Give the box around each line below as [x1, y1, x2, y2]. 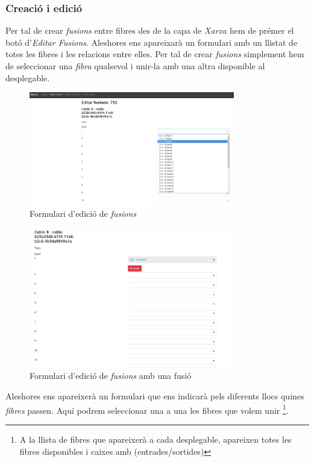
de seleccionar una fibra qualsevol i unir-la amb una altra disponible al [5, 60, 265, 72]
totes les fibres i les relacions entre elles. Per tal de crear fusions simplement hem [5, 48, 304, 60]
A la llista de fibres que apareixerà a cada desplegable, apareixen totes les [19, 432, 292, 445]
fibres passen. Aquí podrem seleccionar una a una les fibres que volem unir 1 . [5, 402, 289, 416]
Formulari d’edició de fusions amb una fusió [30, 369, 192, 382]
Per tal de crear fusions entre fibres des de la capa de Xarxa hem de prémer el [5, 24, 294, 37]
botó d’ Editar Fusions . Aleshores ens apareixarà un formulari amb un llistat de [5, 36, 298, 48]
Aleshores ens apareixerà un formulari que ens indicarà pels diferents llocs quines [5, 390, 304, 402]
